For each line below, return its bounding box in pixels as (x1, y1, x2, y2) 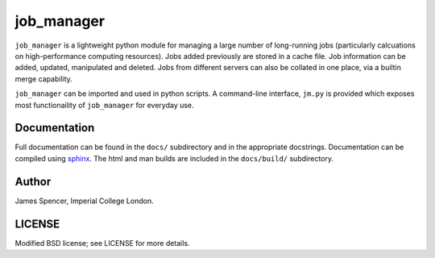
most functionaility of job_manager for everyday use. (14, 100, 194, 110)
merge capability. (14, 73, 72, 84)
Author (14, 174, 52, 189)
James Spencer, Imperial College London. (14, 196, 154, 206)
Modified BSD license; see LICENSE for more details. (14, 238, 190, 248)
